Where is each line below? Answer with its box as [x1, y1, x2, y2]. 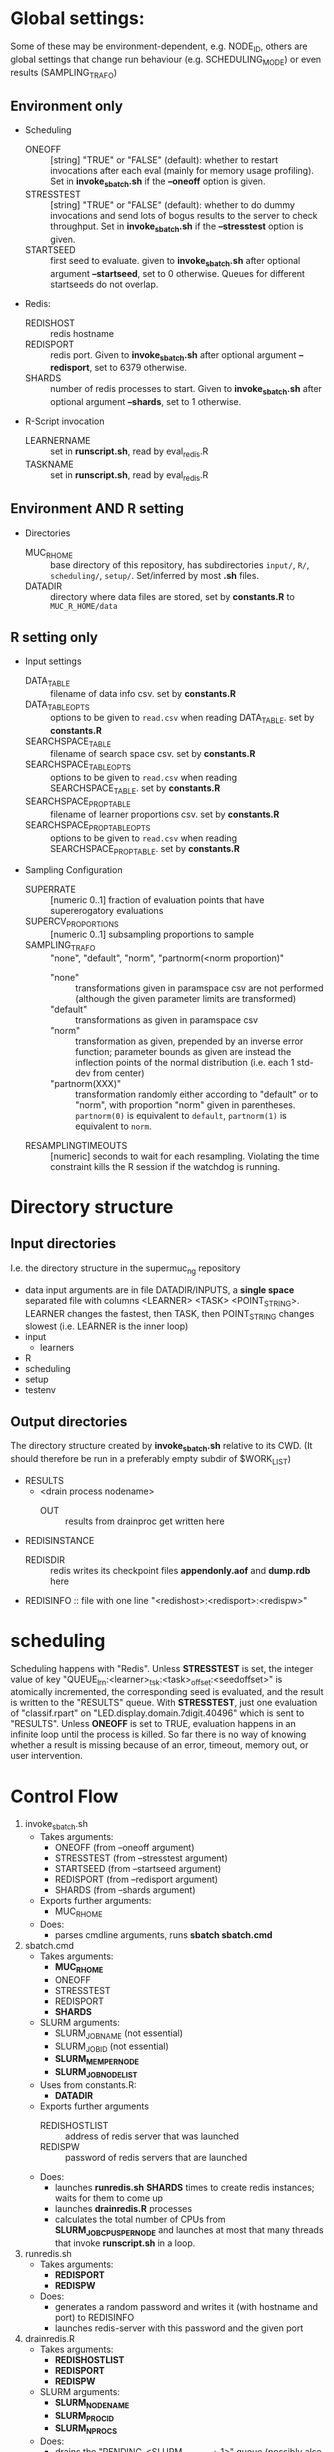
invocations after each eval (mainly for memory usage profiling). [49, 165, 315, 177]
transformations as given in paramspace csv [74, 1013, 258, 1026]
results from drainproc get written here [64, 1515, 225, 1527]
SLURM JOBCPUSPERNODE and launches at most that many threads [54, 2223, 324, 2238]
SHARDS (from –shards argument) [54, 1884, 197, 1896]
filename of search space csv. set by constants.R [49, 748, 256, 760]
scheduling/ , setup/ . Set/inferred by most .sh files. [49, 570, 260, 582]
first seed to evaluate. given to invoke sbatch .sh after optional [49, 254, 301, 269]
